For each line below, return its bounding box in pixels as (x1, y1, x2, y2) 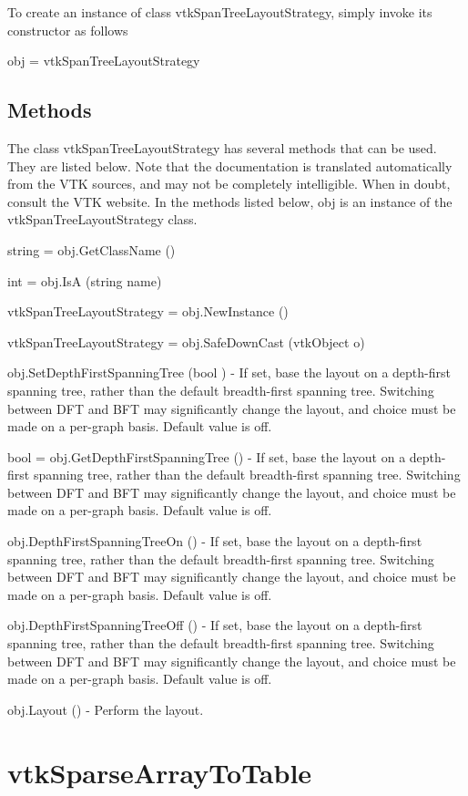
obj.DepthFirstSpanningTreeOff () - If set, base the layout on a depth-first (7, 615, 422, 635)
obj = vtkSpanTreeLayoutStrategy (7, 51, 200, 70)
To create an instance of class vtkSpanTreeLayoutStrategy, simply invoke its (7, 3, 432, 21)
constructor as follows (7, 20, 128, 39)
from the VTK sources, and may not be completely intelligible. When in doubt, (7, 174, 451, 193)
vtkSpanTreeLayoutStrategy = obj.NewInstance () (7, 302, 289, 321)
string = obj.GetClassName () (7, 240, 176, 259)
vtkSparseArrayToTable (7, 753, 312, 791)
